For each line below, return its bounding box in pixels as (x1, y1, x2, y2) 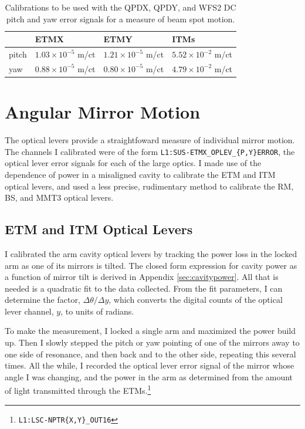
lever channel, (5, 305, 54, 317)
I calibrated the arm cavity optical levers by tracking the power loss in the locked (5, 247, 297, 259)
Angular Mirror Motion (5, 100, 201, 124)
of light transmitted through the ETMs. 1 (5, 383, 151, 397)
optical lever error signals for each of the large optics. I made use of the (5, 157, 262, 169)
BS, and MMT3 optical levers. (5, 191, 114, 204)
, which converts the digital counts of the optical (109, 293, 283, 306)
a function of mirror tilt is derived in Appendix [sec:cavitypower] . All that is (5, 271, 279, 283)
